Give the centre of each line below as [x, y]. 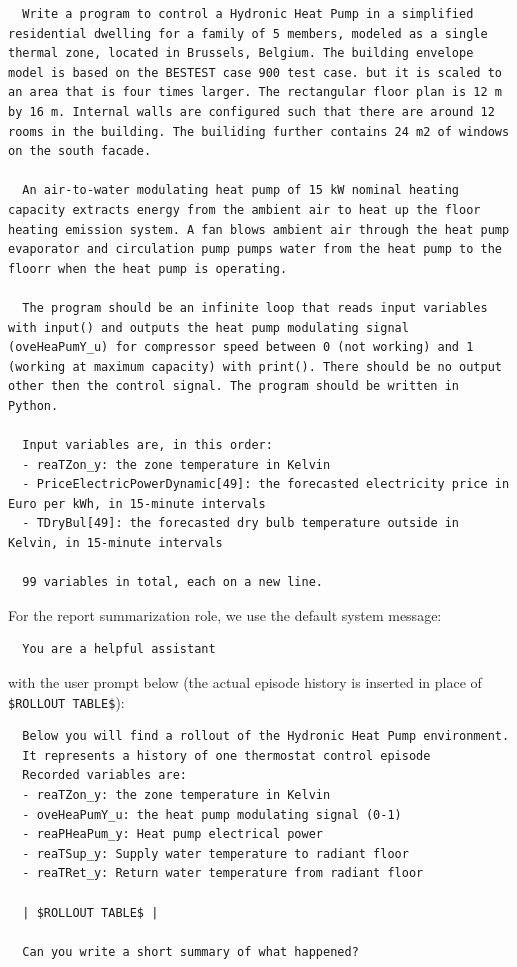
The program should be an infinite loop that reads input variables [255, 307]
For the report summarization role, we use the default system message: [225, 614]
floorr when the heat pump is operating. [148, 268]
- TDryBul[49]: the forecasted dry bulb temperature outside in [241, 523]
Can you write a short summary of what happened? [190, 951]
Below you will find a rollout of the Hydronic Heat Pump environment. [266, 736]
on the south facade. [80, 151]
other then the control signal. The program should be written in [234, 386]
